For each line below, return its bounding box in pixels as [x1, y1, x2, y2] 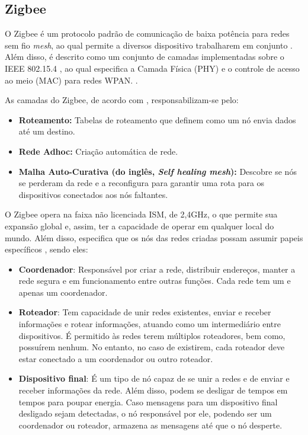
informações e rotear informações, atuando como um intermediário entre [18, 318, 281, 330]
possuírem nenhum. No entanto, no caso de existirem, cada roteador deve [18, 341, 285, 353]
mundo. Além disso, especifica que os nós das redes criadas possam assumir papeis [5, 231, 303, 244]
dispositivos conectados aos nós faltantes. [18, 188, 168, 200]
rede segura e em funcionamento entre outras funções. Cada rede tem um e [18, 274, 291, 287]
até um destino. [18, 125, 75, 137]
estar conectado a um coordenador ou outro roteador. [18, 352, 213, 364]
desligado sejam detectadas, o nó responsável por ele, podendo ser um [18, 407, 272, 420]
